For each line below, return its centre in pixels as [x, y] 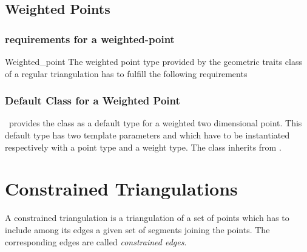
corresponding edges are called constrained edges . [96, 241]
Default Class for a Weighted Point [93, 100]
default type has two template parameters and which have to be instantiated [147, 135]
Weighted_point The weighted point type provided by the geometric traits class [153, 61]
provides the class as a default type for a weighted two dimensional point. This [155, 123]
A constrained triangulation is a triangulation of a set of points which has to [147, 218]
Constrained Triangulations [121, 189]
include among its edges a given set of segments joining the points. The [137, 229]
